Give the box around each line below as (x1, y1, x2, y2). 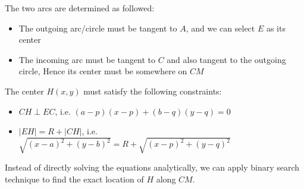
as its (266, 21, 286, 34)
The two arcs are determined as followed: (5, 2, 155, 14)
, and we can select (186, 21, 255, 34)
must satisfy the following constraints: (83, 84, 222, 97)
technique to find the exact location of (5, 172, 144, 185)
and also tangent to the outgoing (167, 53, 286, 65)
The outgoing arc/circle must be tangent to (18, 21, 177, 34)
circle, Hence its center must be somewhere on (18, 65, 187, 77)
